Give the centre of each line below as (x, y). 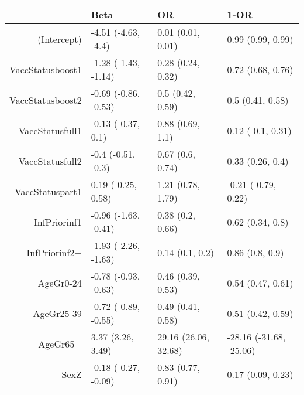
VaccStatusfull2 (50, 161)
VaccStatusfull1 (50, 130)
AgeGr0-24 (60, 282)
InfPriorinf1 (58, 222)
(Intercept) (60, 39)
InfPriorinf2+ (54, 252)
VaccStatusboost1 (46, 69)
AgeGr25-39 (57, 313)
